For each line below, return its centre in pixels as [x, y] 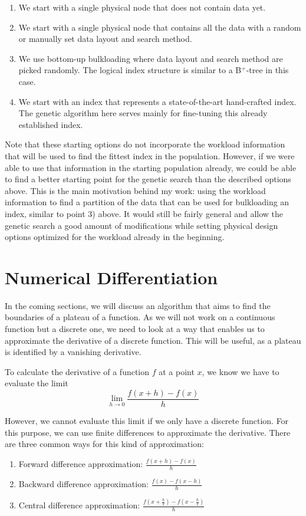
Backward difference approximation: [83, 484]
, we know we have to [241, 371]
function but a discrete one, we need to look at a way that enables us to [135, 328]
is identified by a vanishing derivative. [73, 352]
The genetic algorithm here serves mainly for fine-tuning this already [143, 113]
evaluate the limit [37, 383]
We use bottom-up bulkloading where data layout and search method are [151, 58]
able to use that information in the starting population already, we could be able [151, 167]
